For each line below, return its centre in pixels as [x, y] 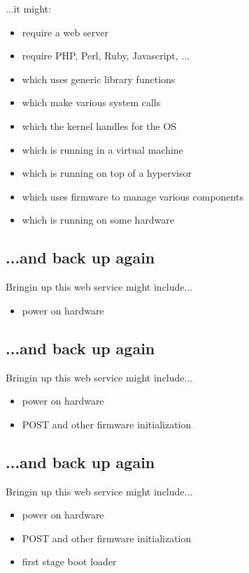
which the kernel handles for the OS [99, 125]
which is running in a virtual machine [102, 149]
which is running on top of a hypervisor [107, 173]
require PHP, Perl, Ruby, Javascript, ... [106, 56]
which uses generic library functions [99, 79]
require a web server [65, 32]
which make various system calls [91, 102]
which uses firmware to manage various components [133, 196]
